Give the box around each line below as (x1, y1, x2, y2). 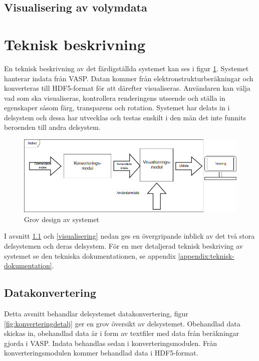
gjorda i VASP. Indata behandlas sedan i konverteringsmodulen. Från (4, 337, 217, 348)
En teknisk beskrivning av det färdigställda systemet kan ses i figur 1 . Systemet (4, 63, 249, 73)
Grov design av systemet (24, 214, 100, 224)
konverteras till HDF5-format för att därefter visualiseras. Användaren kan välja (4, 83, 250, 93)
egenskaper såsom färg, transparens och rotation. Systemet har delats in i (4, 102, 230, 113)
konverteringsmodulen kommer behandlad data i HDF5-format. (4, 347, 198, 358)
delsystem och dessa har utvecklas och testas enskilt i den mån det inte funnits (4, 112, 246, 122)
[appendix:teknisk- (178, 250, 234, 261)
